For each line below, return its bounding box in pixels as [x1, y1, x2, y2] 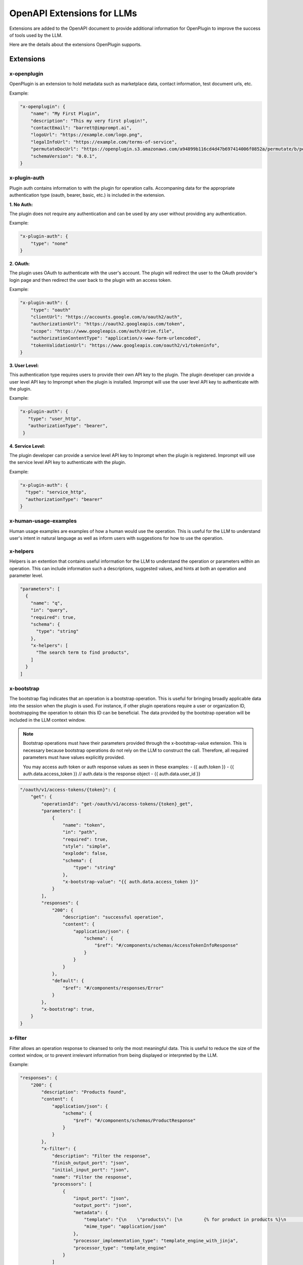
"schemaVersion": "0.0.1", [30, 153, 98, 159]
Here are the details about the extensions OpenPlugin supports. [9, 41, 142, 48]
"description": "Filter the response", [52, 1153, 151, 1159]
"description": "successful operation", [62, 914, 164, 920]
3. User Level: [9, 362, 39, 368]
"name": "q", [30, 600, 63, 606]
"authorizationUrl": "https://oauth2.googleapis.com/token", [30, 321, 185, 327]
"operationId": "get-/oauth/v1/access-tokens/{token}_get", [41, 801, 193, 807]
